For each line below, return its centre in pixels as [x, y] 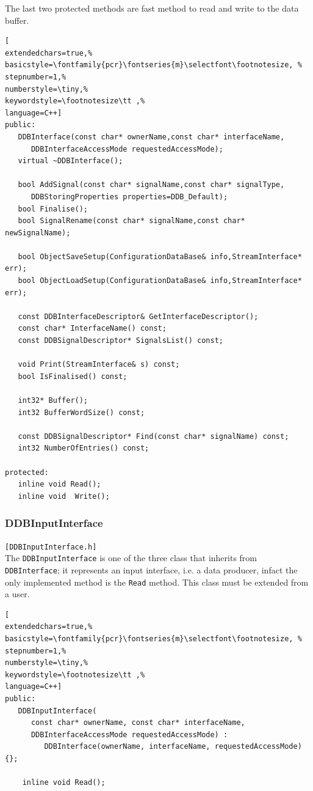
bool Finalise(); [53, 209]
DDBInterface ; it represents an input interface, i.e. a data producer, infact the [151, 569]
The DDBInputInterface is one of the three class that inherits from [131, 558]
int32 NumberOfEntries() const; [84, 448]
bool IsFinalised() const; [73, 376]
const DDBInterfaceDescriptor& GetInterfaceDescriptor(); [138, 316]
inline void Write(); [64, 496]
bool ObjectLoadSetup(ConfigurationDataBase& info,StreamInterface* [160, 281]
